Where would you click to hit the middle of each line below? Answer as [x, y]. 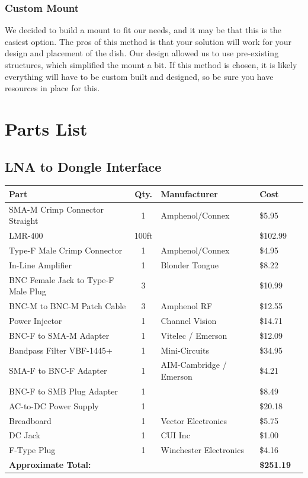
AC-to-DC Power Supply [54, 405]
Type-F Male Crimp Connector [66, 250]
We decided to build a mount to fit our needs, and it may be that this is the [143, 30]
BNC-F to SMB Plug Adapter [63, 391]
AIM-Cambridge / [194, 365]
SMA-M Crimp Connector [56, 209]
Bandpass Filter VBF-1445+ [61, 350]
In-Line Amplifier [41, 264]
